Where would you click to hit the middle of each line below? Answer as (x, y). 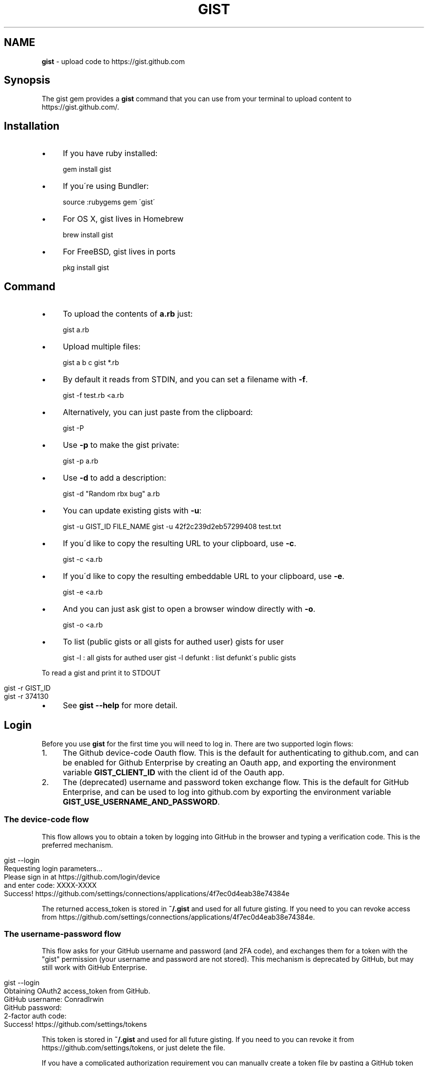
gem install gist (87, 169)
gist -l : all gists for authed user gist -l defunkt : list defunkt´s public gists (179, 658)
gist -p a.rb (81, 461)
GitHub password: (33, 1008)
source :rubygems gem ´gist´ (109, 202)
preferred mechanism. (77, 845)
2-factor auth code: (35, 1016)
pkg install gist (86, 268)
